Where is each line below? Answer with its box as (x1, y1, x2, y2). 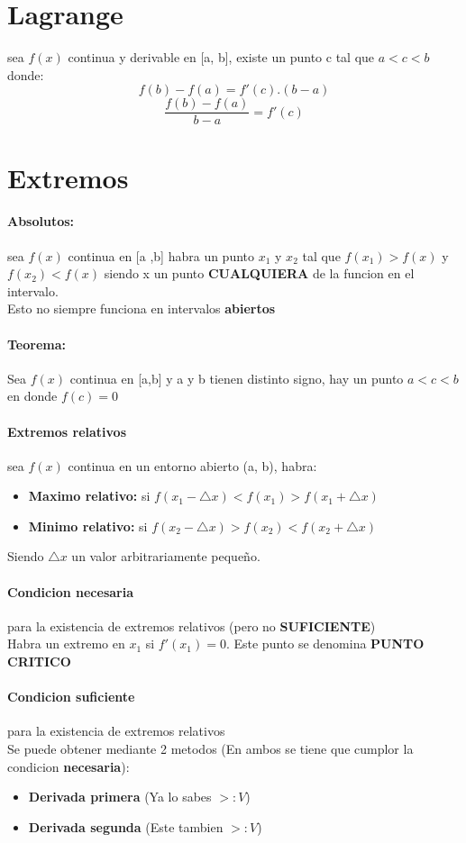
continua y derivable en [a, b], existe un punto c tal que (68, 48, 375, 67)
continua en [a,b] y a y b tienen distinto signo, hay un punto (69, 368, 404, 387)
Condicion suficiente (7, 687, 135, 706)
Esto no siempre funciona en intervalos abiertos (7, 299, 276, 318)
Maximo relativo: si (28, 486, 151, 505)
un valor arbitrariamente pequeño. (71, 547, 260, 566)
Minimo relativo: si (28, 516, 148, 535)
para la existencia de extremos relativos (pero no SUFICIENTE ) (7, 616, 376, 635)
